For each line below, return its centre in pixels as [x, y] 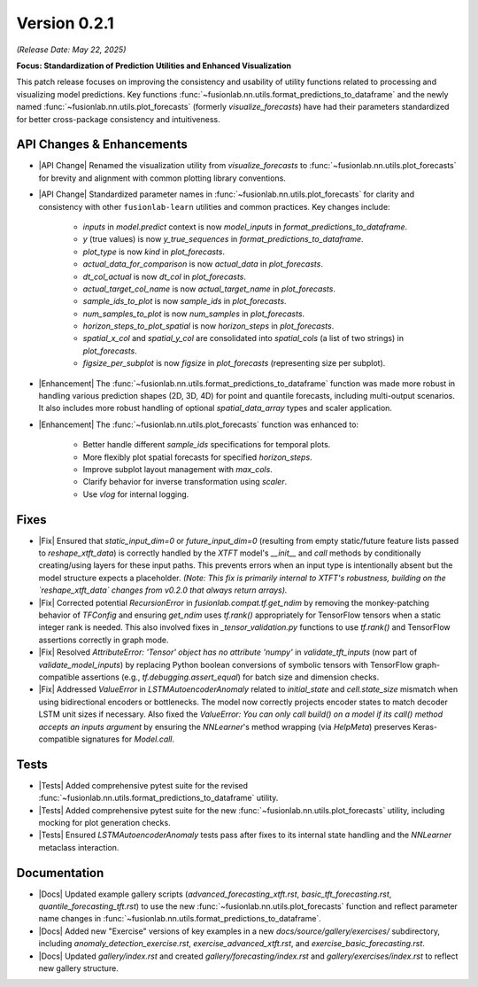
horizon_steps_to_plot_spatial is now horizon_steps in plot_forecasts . [208, 326]
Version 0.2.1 [65, 23]
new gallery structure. [78, 968]
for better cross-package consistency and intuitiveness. [118, 119]
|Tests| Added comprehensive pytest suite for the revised [143, 785]
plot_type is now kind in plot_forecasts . [154, 252]
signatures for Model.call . [128, 739]
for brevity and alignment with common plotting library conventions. [162, 178]
